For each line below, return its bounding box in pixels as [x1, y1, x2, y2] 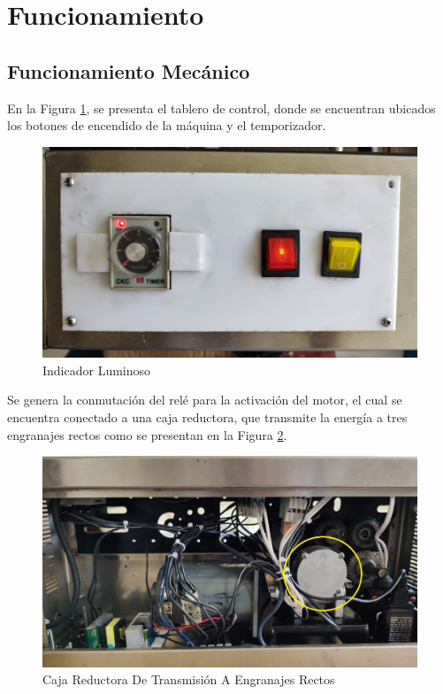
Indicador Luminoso [42, 360, 151, 379]
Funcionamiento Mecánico [7, 57, 250, 84]
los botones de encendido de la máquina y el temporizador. [7, 116, 326, 135]
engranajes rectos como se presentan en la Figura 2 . [7, 425, 287, 443]
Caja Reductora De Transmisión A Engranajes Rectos [42, 670, 335, 689]
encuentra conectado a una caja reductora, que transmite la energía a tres [7, 408, 408, 427]
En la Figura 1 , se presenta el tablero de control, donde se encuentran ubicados [7, 98, 436, 117]
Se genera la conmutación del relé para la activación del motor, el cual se [7, 390, 402, 409]
